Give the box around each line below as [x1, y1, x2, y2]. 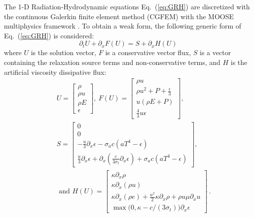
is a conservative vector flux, [105, 47, 191, 58]
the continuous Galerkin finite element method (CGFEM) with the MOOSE [4, 11, 234, 21]
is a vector [200, 47, 231, 58]
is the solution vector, [31, 47, 97, 58]
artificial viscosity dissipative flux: [4, 66, 107, 77]
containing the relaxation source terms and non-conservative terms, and [4, 57, 220, 67]
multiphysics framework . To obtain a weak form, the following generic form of [4, 21, 242, 31]
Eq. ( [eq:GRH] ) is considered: [4, 30, 94, 40]
